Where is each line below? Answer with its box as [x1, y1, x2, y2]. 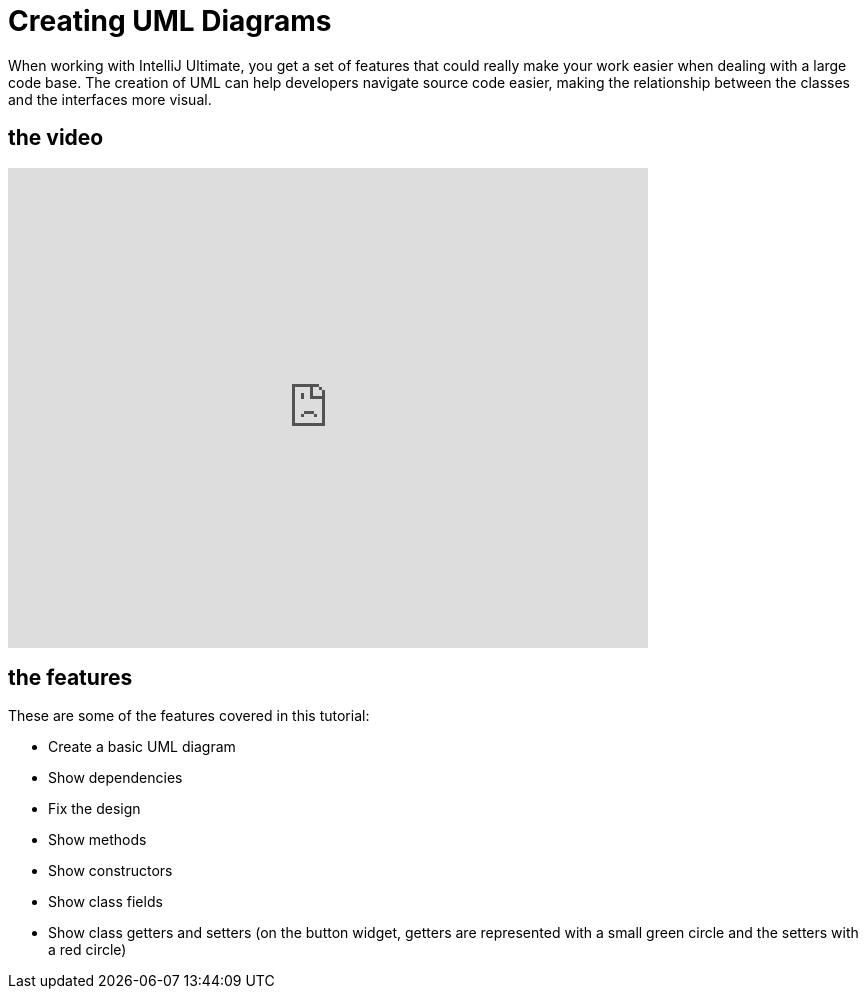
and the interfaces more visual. [8, 90, 212, 108]
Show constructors [48, 862, 173, 880]
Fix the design [48, 800, 141, 818]
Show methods [48, 831, 147, 849]
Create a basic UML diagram [48, 738, 236, 756]
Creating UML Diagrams [8, 4, 332, 38]
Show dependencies [48, 769, 183, 787]
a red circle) [48, 941, 127, 959]
